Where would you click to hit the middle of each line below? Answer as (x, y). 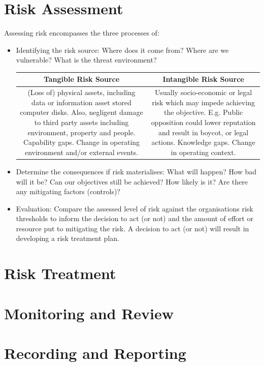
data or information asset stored (81, 102)
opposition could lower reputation (203, 122)
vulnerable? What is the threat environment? (86, 60)
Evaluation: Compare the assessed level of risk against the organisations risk (135, 208)
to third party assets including (81, 122)
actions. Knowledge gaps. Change (203, 142)
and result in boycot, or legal (204, 132)
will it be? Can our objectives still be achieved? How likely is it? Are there (132, 181)
